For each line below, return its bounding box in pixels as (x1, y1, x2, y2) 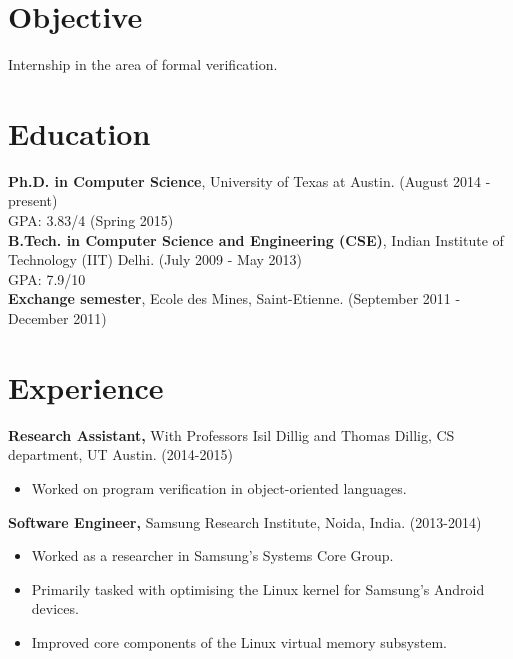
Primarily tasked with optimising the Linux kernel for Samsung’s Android (31, 578, 485, 599)
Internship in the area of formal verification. (8, 54, 278, 75)
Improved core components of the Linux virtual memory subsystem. (31, 631, 447, 652)
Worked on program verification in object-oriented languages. (31, 477, 407, 498)
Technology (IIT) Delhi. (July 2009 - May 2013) (8, 249, 302, 270)
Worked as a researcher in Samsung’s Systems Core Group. (31, 545, 394, 566)
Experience (8, 366, 164, 407)
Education (8, 112, 151, 153)
